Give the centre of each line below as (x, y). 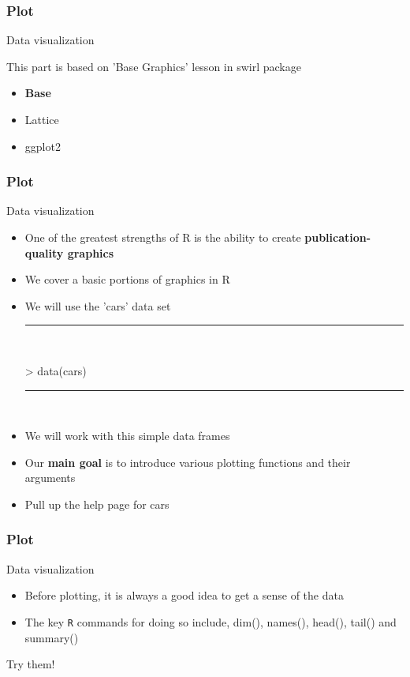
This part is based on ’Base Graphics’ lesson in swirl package (154, 66)
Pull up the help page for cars (97, 504)
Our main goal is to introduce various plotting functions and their (188, 462)
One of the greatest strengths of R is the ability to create (163, 237)
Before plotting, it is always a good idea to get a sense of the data (184, 595)
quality (44, 252)
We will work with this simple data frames (127, 436)
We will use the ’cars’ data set (98, 305)
